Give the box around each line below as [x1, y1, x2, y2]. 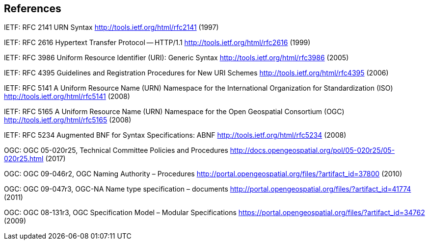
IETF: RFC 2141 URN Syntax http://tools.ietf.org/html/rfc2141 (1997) [4, 23, 219, 32]
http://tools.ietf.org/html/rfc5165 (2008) [4, 116, 132, 124]
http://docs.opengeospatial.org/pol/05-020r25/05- [230, 146, 395, 155]
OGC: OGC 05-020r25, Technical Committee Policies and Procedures [4, 146, 228, 155]
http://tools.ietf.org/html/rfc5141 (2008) [4, 92, 130, 101]
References [4, 2, 61, 15]
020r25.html [4, 154, 44, 163]
